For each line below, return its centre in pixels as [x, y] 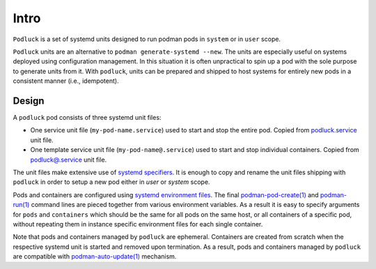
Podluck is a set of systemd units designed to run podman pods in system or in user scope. [147, 39]
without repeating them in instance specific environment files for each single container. [138, 224]
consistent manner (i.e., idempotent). [66, 81]
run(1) [21, 205]
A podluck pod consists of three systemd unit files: [87, 118]
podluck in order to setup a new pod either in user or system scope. [111, 182]
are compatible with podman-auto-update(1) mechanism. [95, 256]
